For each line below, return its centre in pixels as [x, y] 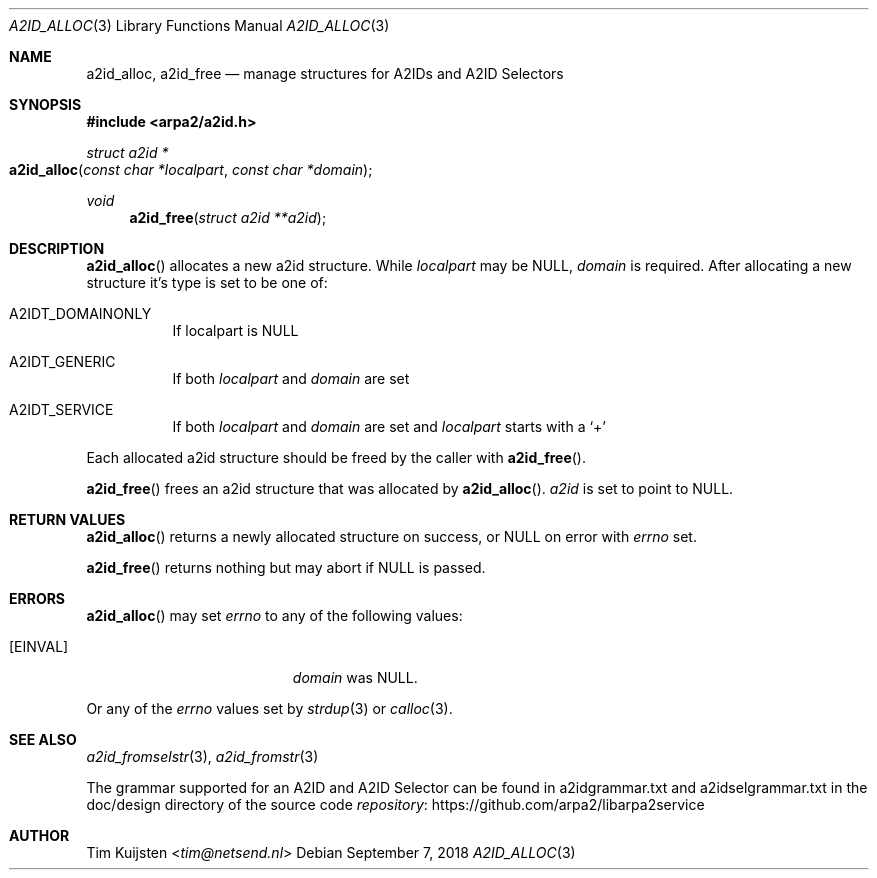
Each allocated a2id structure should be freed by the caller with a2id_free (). [336, 457]
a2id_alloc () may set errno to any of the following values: [274, 615]
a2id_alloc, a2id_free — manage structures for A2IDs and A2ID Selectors [325, 73]
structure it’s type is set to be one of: [207, 282]
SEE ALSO [43, 739]
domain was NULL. [355, 677]
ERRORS [37, 598]
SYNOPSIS [45, 104]
